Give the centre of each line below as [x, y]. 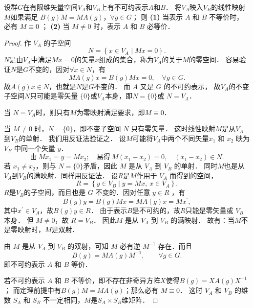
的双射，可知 [88, 246]
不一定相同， [64, 299]
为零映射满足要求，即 [111, 112]
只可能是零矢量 [54, 96]
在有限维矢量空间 [51, 7]
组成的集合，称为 [126, 59]
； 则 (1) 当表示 [157, 16]
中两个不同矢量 [185, 138]
